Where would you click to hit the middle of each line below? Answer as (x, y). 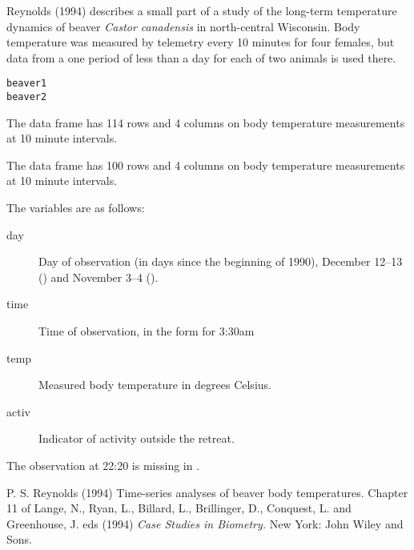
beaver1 (27, 84)
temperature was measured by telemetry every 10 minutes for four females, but (201, 42)
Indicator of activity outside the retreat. (137, 438)
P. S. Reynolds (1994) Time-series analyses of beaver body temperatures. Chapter (207, 492)
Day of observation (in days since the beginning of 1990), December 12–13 (221, 261)
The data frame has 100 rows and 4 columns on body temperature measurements (206, 165)
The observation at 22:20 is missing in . (103, 465)
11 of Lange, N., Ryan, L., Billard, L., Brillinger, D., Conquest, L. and (179, 508)
